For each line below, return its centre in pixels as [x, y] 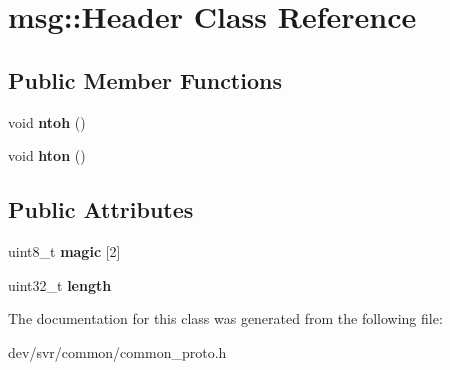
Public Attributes [101, 209]
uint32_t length [60, 284]
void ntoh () [47, 121]
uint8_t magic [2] [64, 250]
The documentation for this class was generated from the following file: [225, 318]
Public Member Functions [145, 79]
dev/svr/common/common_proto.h [117, 351]
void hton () [47, 155]
